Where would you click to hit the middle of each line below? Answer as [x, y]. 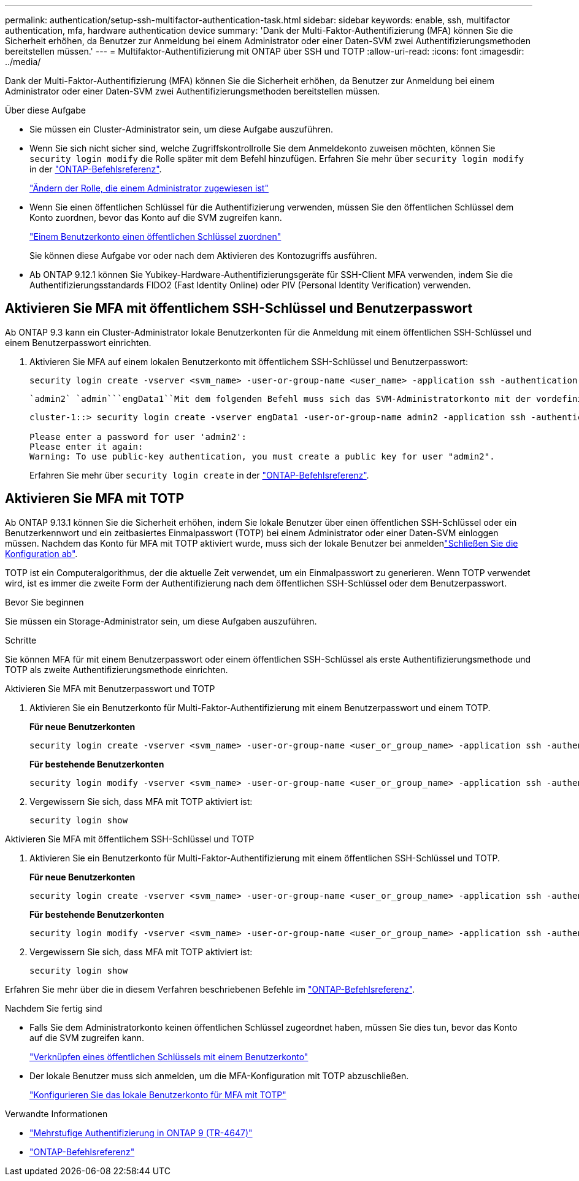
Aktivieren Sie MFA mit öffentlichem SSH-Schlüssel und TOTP [130, 839]
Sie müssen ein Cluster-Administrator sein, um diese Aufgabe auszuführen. [182, 129]
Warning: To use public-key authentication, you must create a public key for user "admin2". [262, 456]
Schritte [21, 640]
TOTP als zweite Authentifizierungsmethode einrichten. [117, 669]
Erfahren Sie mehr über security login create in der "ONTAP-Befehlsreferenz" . [199, 475]
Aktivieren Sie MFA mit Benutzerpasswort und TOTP [110, 688]
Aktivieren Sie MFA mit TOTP [95, 499]
